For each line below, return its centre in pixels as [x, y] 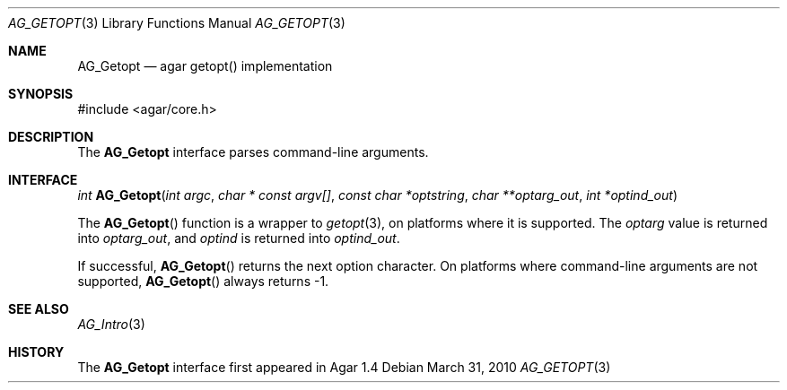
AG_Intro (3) [111, 324]
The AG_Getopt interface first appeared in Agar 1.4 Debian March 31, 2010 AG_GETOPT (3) [344, 367]
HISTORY [36, 352]
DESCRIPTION [51, 137]
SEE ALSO [39, 309]
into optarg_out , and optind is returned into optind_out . [239, 238]
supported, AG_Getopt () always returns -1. [203, 281]
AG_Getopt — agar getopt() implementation [205, 66]
